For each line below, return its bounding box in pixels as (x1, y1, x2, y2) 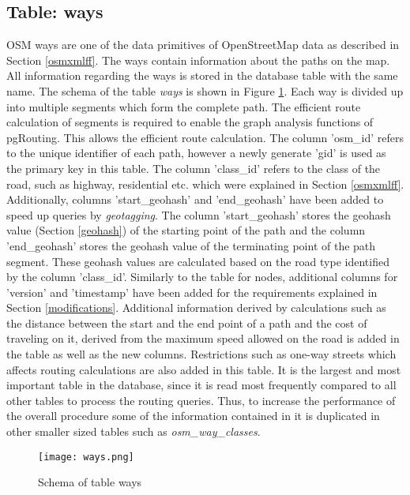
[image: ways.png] (38, 451, 134, 463)
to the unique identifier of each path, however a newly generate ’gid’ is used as (6, 144, 386, 161)
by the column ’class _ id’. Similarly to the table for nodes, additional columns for (6, 268, 398, 285)
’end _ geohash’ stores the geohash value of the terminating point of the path (6, 237, 376, 253)
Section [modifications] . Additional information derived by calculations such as (6, 299, 386, 316)
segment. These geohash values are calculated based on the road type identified (6, 253, 389, 269)
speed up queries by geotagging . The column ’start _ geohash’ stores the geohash (6, 206, 391, 223)
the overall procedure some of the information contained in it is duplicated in (6, 407, 380, 424)
